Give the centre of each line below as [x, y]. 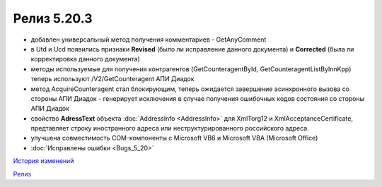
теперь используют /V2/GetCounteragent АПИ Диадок [112, 79]
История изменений [44, 161]
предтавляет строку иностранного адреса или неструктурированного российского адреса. [170, 128]
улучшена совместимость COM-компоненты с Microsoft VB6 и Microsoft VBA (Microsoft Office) [174, 138]
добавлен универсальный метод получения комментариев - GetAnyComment [149, 40]
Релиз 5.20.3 [53, 18]
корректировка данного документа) [86, 59]
